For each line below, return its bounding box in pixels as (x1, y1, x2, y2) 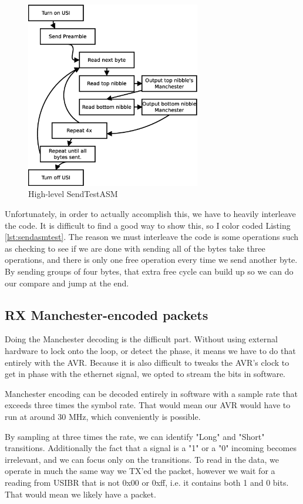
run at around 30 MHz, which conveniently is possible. (5, 410, 201, 422)
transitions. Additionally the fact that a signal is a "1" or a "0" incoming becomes (5, 442, 297, 454)
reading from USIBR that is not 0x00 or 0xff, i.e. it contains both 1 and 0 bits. (5, 476, 289, 488)
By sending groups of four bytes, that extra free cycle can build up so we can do (5, 265, 294, 277)
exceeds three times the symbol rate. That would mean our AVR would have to (5, 399, 291, 411)
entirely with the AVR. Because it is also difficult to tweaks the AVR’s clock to (5, 356, 289, 368)
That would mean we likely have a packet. (5, 488, 156, 500)
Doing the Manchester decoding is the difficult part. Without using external (5, 333, 278, 345)
